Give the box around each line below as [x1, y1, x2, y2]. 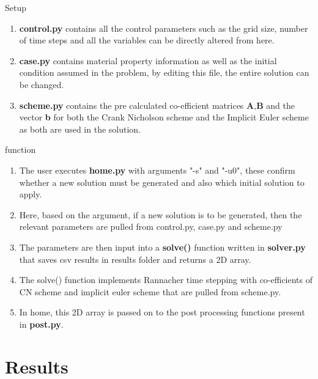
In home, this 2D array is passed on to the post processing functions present [19, 306, 305, 318]
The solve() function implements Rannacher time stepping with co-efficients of [19, 273, 313, 286]
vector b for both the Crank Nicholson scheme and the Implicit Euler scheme [19, 111, 309, 123]
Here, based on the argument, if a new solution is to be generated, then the [19, 208, 302, 221]
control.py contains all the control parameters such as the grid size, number [19, 21, 308, 34]
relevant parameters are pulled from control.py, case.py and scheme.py [19, 220, 283, 233]
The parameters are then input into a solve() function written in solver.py [19, 240, 306, 253]
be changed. [19, 78, 64, 90]
